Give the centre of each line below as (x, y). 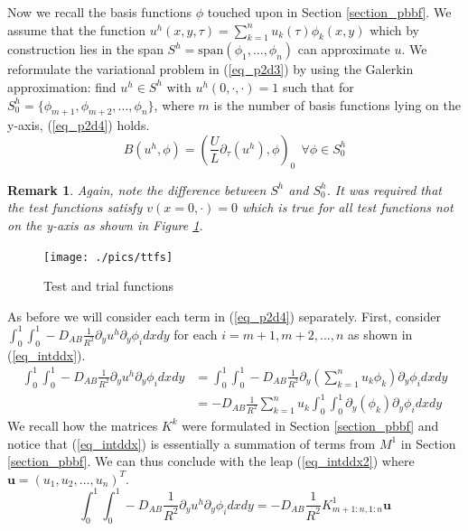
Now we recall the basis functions (100, 12)
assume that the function (76, 29)
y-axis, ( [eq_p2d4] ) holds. (79, 125)
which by (394, 29)
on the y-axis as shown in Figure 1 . (105, 224)
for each (196, 334)
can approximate (344, 49)
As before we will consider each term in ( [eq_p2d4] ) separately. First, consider (224, 316)
